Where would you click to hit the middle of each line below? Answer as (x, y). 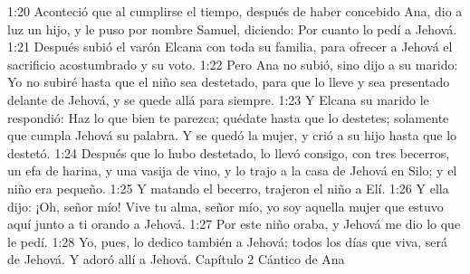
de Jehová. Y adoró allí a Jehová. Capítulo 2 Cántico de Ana (176, 259)
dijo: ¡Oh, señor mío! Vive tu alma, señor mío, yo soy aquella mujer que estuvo (225, 206)
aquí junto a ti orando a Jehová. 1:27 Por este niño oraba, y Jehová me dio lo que (234, 224)
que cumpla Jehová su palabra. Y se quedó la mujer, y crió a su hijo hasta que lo (232, 135)
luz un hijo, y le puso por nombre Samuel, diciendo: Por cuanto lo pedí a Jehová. (232, 28)
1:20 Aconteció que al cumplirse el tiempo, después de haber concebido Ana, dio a (235, 11)
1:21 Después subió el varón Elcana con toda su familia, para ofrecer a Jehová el (230, 47)
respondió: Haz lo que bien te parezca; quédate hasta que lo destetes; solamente (228, 117)
